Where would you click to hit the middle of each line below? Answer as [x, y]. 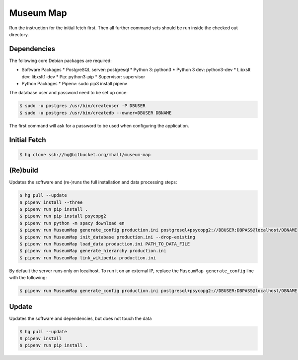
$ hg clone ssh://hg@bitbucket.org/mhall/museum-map [85, 154]
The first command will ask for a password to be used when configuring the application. [99, 125]
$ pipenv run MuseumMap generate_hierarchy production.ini [93, 251]
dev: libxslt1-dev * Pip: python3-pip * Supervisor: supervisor [83, 76]
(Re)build [24, 170]
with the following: [28, 278]
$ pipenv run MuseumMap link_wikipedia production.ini [88, 258]
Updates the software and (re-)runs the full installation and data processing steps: [93, 182]
